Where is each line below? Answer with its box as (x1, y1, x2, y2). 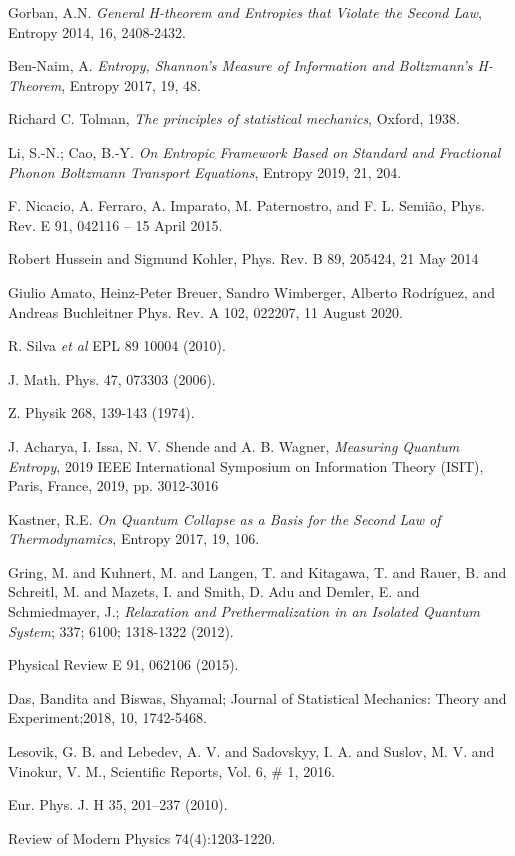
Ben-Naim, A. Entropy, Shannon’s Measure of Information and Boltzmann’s (8, 55, 473, 76)
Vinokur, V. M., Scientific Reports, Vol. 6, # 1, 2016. (8, 760, 336, 781)
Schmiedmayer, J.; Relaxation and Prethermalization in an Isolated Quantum (8, 601, 480, 622)
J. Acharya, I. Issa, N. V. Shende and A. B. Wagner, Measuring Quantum (8, 435, 460, 456)
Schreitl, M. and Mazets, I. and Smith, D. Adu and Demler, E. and (8, 581, 420, 602)
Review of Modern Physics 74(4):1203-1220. (8, 827, 276, 848)
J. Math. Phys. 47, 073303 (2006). (8, 368, 216, 389)
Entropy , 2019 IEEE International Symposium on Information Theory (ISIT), (8, 455, 484, 476)
